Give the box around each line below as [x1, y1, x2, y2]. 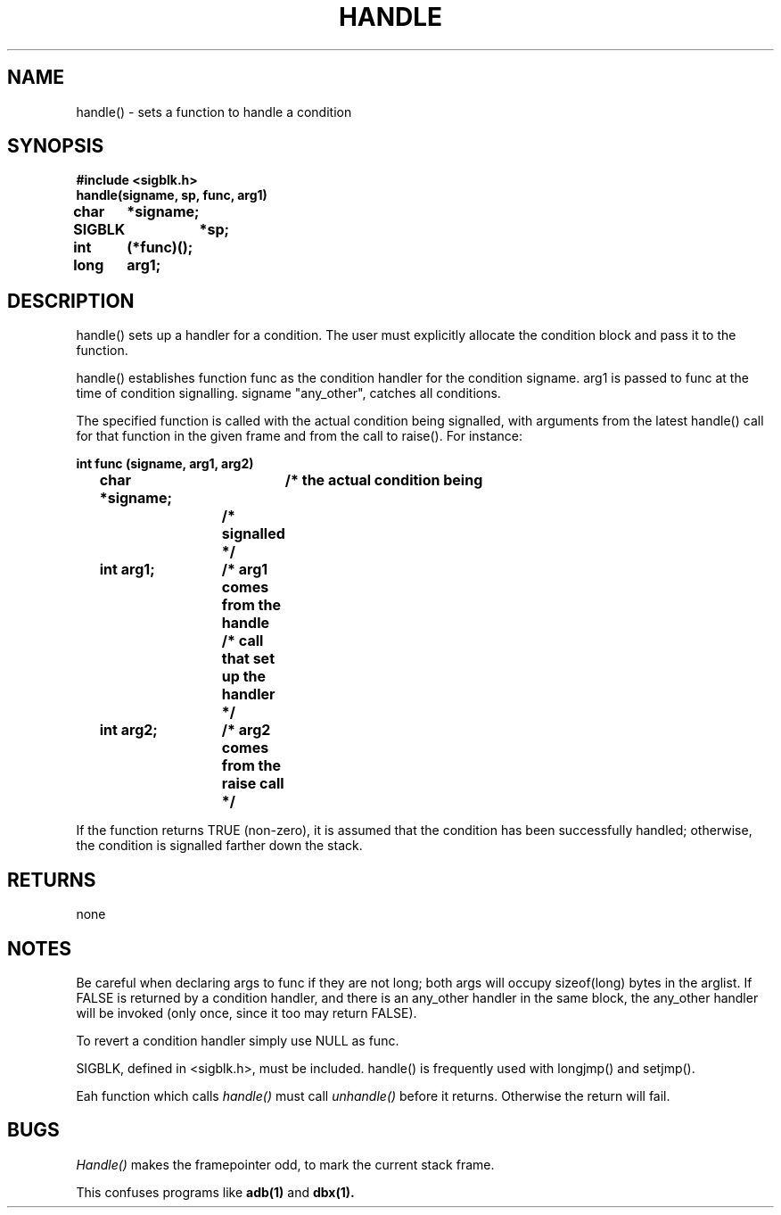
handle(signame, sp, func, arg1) [76, 187, 267, 203]
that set [221, 649, 275, 668]
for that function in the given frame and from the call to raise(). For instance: [76, 428, 522, 444]
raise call [221, 774, 284, 793]
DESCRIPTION [7, 289, 135, 312]
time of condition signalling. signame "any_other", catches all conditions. [76, 385, 501, 401]
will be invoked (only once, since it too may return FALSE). [76, 1004, 417, 1021]
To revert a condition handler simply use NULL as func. [76, 1032, 399, 1048]
